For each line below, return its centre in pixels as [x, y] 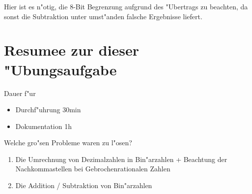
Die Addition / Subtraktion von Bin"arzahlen [84, 185]
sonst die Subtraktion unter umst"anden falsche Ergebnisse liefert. [103, 16]
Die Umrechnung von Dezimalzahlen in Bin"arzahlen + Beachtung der [121, 159]
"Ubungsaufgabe [60, 69]
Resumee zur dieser [72, 50]
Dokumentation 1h [43, 126]
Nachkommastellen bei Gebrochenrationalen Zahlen [93, 169]
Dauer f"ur [20, 93]
